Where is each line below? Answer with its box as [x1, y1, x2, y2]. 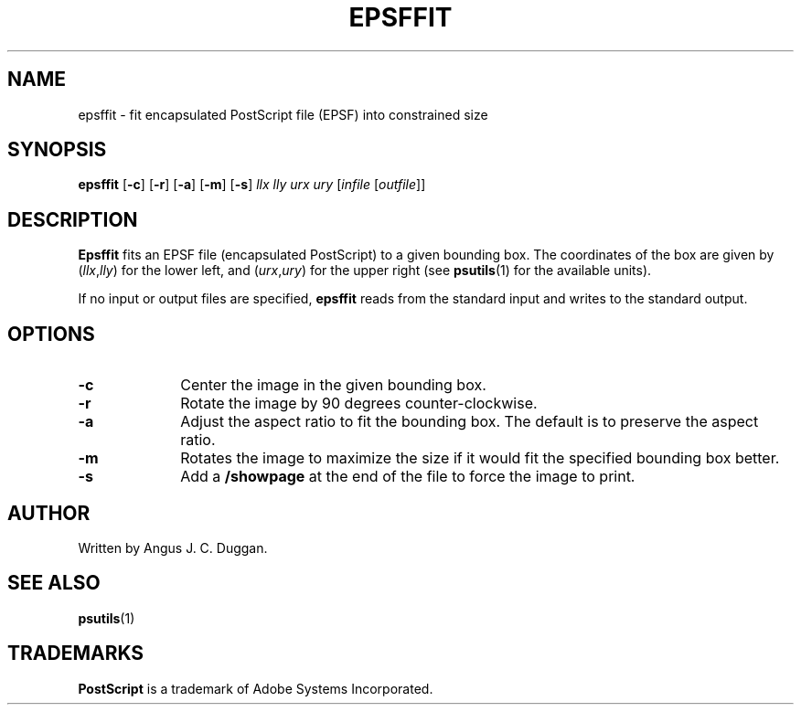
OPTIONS [7, 322, 95, 345]
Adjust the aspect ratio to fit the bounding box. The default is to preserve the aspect [180, 412, 759, 431]
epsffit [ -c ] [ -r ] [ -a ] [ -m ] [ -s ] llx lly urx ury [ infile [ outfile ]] [78, 176, 426, 193]
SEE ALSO [7, 571, 101, 595]
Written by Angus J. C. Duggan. [78, 539, 268, 556]
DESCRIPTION [7, 207, 138, 231]
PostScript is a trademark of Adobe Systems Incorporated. [78, 680, 433, 696]
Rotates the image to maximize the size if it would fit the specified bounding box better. [180, 449, 780, 468]
